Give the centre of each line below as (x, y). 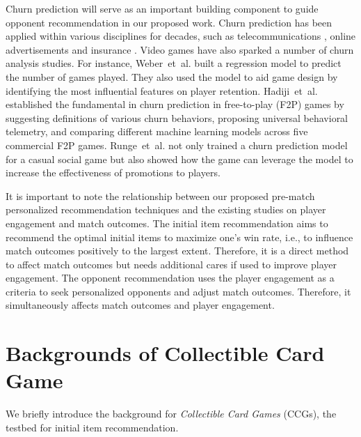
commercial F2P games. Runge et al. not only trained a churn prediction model (177, 145)
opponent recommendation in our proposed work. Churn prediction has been (169, 22)
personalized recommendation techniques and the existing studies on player (166, 209)
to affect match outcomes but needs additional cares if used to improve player (171, 264)
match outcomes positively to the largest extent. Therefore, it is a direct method (177, 251)
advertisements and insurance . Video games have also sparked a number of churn (180, 49)
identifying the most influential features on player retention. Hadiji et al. (162, 90)
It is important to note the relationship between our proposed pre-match (160, 195)
